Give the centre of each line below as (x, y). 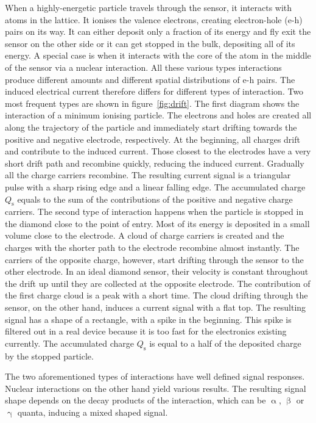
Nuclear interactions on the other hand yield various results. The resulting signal (156, 388)
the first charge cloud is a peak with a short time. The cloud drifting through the (156, 295)
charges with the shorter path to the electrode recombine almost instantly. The (152, 248)
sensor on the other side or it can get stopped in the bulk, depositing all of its (150, 43)
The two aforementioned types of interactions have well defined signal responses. (155, 376)
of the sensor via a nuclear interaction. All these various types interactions (143, 67)
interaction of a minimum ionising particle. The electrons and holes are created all (158, 115)
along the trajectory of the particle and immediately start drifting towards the (151, 127)
